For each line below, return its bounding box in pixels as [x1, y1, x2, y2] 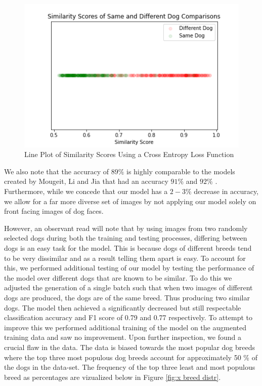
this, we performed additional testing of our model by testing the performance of [4, 262, 254, 273]
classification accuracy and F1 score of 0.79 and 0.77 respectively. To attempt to [4, 312, 252, 323]
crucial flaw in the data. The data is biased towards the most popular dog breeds [4, 341, 255, 352]
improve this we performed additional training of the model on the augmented [4, 322, 246, 332]
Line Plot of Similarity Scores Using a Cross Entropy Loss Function [24, 149, 234, 160]
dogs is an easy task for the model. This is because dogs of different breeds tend [4, 243, 252, 253]
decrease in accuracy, [194, 186, 259, 197]
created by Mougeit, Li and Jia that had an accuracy [4, 176, 168, 186]
